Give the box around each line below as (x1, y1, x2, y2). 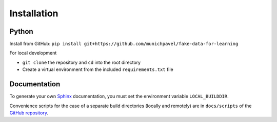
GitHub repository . (9, 110, 49, 116)
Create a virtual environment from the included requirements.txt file (22, 66, 174, 72)
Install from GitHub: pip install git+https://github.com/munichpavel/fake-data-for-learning (9, 41, 239, 47)
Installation (9, 8, 58, 19)
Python (9, 27, 33, 36)
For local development (9, 50, 57, 56)
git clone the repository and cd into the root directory (22, 59, 141, 65)
